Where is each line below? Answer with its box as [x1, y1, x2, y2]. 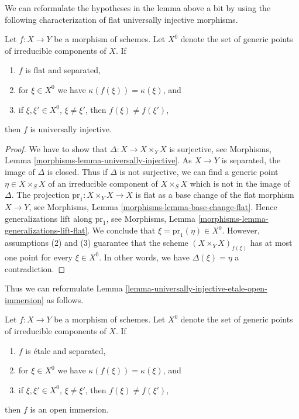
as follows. [46, 293, 84, 305]
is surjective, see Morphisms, [169, 142, 271, 154]
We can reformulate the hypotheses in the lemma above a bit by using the [5, 2, 271, 13]
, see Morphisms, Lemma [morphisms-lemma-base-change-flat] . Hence [29, 200, 277, 212]
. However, [222, 224, 260, 236]
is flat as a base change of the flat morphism [135, 188, 294, 201]
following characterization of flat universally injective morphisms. [5, 13, 238, 25]
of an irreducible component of [48, 177, 158, 189]
